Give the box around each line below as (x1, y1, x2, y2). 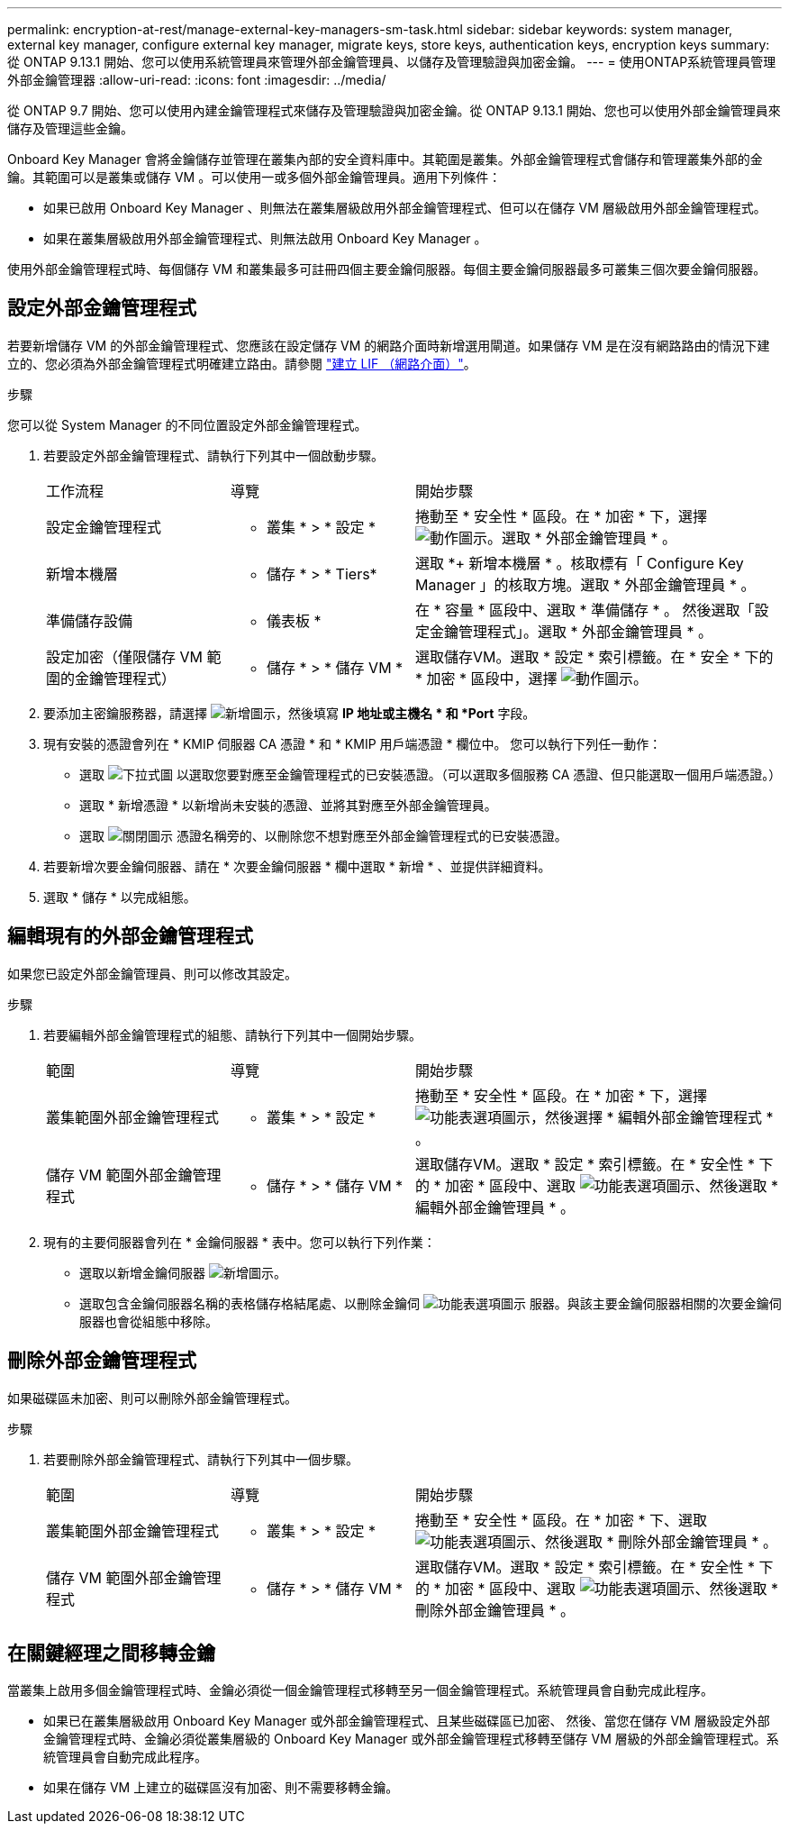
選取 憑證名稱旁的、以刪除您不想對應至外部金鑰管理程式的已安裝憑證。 (79, 827, 567, 843)
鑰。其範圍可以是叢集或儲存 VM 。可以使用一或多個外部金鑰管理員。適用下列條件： (7, 169, 502, 185)
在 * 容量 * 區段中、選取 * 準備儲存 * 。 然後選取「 (415, 600, 755, 619)
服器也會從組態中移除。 (79, 1313, 218, 1329)
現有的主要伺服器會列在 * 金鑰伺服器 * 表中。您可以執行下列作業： (43, 1234, 436, 1250)
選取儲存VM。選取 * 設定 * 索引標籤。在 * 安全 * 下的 (415, 647, 774, 666)
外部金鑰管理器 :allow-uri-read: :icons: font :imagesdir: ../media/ (7, 72, 386, 87)
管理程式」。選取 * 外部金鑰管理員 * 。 (458, 622, 713, 641)
